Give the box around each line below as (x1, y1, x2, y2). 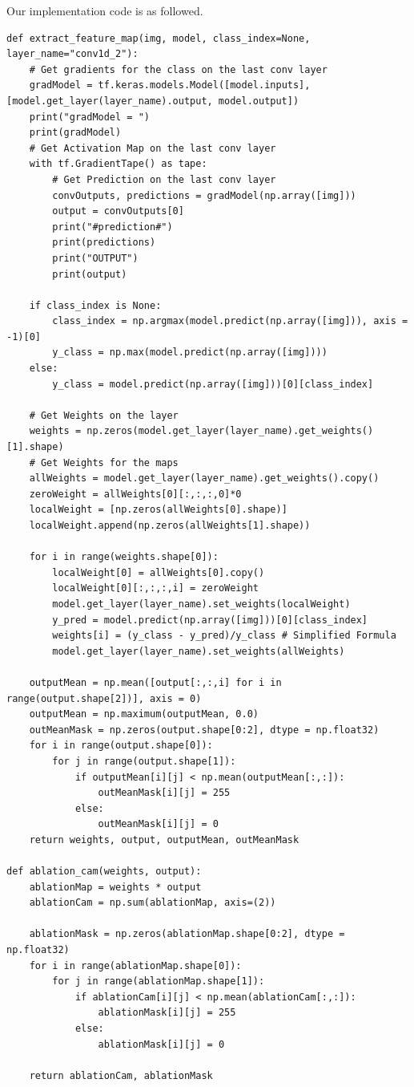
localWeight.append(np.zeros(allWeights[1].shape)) (29, 520, 311, 531)
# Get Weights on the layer (29, 409, 179, 421)
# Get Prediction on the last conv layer (52, 173, 276, 185)
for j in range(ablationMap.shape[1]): (52, 975, 265, 988)
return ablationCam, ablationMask (29, 1069, 213, 1081)
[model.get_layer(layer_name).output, (6, 95, 213, 107)
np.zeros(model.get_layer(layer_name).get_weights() (86, 425, 374, 437)
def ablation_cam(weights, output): (6, 866, 202, 878)
